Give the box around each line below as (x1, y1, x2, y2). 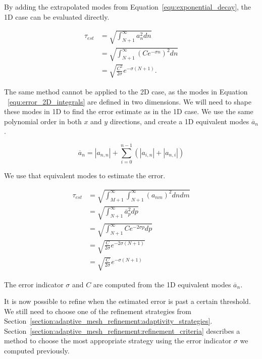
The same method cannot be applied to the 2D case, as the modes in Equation (4, 86, 248, 96)
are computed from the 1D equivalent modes (93, 279, 231, 289)
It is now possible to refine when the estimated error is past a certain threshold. (4, 296, 251, 306)
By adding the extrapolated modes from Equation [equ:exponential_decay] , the (4, 2, 251, 12)
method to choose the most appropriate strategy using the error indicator (4, 335, 232, 346)
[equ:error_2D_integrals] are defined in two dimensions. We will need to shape (8, 96, 251, 107)
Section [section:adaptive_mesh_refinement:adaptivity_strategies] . (4, 316, 213, 326)
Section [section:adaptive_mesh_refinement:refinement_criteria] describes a (4, 325, 240, 336)
